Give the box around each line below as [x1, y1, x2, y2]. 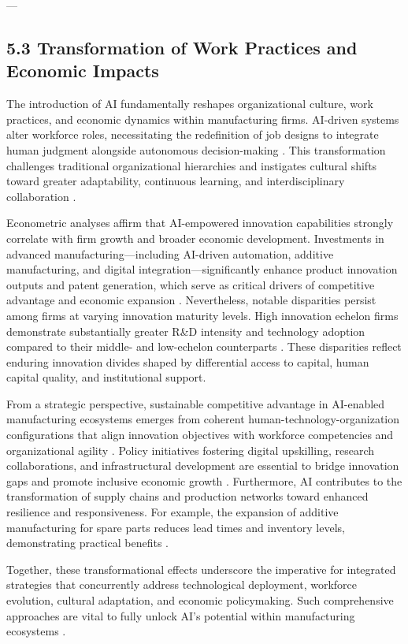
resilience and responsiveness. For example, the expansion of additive [6, 504, 339, 520]
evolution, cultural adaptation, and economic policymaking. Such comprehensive [6, 592, 394, 608]
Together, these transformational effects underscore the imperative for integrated [6, 560, 396, 577]
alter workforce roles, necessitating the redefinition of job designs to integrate [6, 126, 379, 143]
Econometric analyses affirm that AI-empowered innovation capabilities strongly [6, 214, 394, 231]
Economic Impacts [6, 58, 159, 83]
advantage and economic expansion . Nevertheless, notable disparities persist [6, 292, 376, 308]
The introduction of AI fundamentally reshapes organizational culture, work [6, 95, 373, 112]
